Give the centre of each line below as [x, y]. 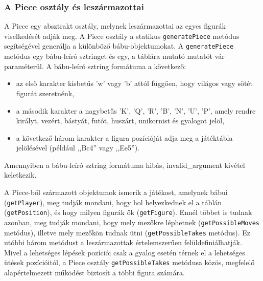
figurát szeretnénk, [45, 93]
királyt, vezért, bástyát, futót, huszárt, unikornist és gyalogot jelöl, [120, 121]
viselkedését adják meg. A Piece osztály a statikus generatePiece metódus [122, 36]
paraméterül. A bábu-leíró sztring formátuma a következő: [95, 66]
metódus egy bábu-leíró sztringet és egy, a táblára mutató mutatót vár [114, 56]
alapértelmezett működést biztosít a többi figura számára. [94, 273]
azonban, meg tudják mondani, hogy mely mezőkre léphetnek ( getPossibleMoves [132, 222]
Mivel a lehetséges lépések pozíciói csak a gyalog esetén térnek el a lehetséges [125, 252]
